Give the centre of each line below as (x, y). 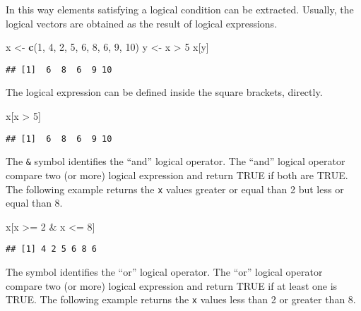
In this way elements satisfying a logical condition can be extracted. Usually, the (180, 9)
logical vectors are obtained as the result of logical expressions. (142, 23)
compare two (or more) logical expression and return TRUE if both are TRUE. (177, 175)
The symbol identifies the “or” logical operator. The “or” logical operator (164, 272)
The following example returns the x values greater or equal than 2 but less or (175, 189)
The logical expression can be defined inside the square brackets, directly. (164, 92)
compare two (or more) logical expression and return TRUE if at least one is (172, 285)
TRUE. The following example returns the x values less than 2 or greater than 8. (181, 299)
